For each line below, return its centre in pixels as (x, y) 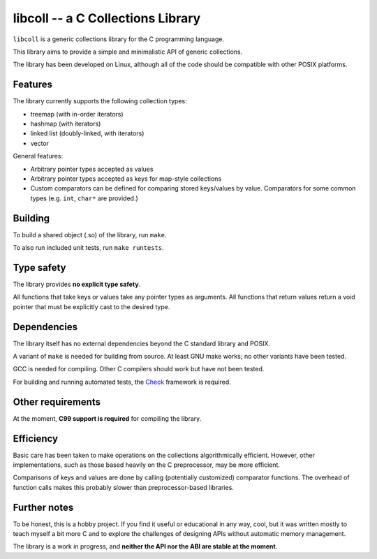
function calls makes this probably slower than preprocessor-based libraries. (123, 487)
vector (39, 143)
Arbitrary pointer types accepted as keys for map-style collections (126, 179)
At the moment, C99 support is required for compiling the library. (107, 418)
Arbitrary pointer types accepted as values (92, 169)
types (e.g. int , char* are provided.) (84, 198)
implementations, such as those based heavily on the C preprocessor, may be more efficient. (147, 465)
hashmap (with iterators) (66, 124)
